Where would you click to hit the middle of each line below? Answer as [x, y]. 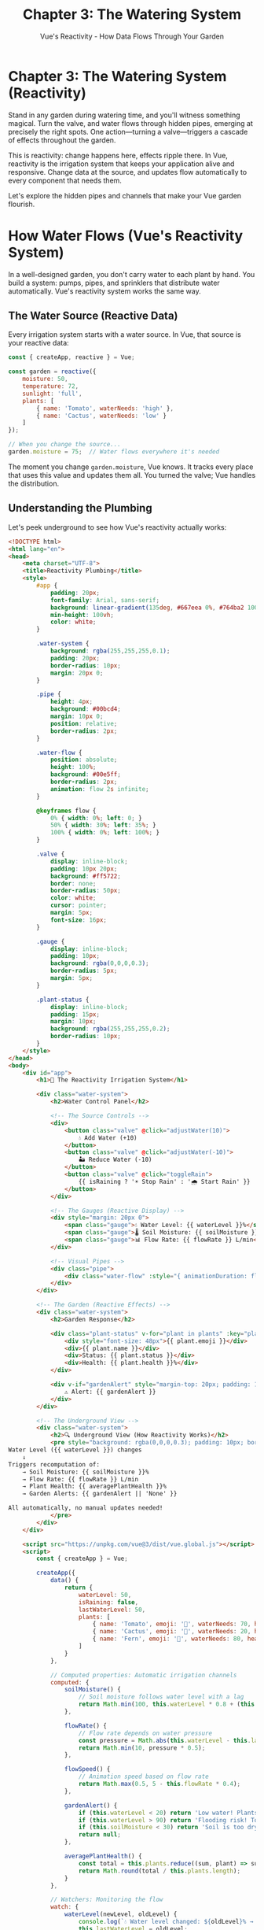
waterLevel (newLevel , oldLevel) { [121, 1914]
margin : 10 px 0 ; [77, 716]
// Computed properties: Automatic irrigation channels [143, 1675]
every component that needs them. [65, 180]
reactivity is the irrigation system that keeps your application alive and [121, 164]
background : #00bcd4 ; [86, 709]
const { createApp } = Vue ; [82, 1559]
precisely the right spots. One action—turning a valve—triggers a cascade [128, 131]
